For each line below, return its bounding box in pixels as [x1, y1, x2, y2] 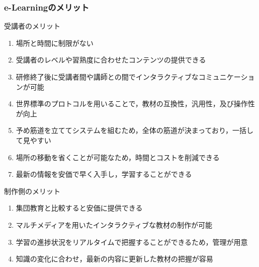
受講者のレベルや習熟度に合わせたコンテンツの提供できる [16, 54, 206, 65]
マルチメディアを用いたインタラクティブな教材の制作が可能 [16, 219, 212, 230]
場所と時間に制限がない [16, 37, 94, 48]
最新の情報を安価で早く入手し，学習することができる [16, 169, 192, 179]
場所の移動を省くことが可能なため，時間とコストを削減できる [16, 152, 220, 162]
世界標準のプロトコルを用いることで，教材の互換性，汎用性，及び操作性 [16, 98, 255, 109]
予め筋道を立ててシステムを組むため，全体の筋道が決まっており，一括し [16, 125, 254, 136]
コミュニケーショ [198, 72, 255, 82]
